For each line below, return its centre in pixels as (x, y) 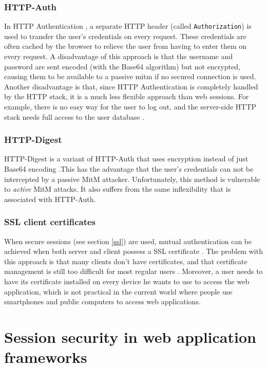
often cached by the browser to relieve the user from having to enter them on (126, 46)
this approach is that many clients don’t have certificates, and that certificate (126, 261)
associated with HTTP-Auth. (50, 199)
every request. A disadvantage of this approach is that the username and (119, 56)
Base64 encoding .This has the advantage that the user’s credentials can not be (129, 169)
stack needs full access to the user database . (74, 116)
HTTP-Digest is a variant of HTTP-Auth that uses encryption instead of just (126, 159)
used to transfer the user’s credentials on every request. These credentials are (125, 36)
